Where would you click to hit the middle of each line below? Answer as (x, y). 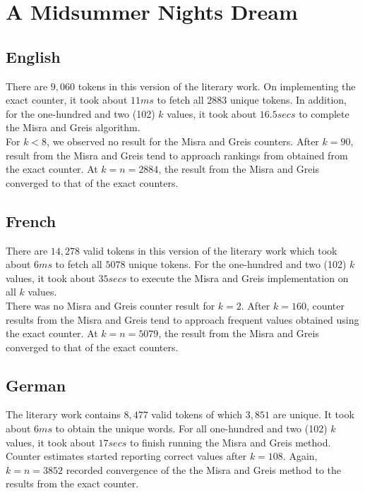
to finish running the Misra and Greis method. (230, 442)
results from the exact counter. (72, 483)
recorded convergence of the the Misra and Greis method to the (203, 469)
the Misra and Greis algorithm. (73, 127)
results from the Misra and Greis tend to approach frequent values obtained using (182, 319)
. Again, (300, 456)
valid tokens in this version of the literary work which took (210, 250)
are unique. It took (313, 414)
